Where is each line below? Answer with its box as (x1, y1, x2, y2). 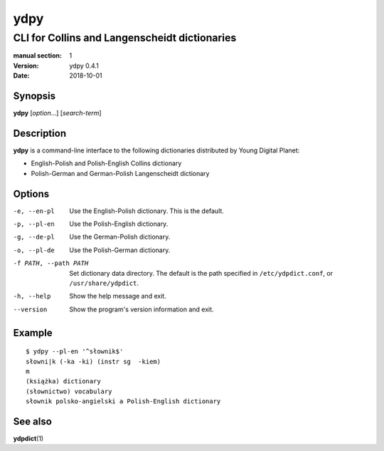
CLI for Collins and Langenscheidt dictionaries (13, 31, 237, 44)
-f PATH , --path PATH (13, 259, 89, 267)
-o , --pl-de (13, 246, 55, 254)
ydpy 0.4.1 (69, 61, 99, 70)
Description (13, 127, 67, 139)
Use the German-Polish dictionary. (69, 232, 171, 242)
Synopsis (13, 90, 56, 102)
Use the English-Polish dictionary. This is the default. (69, 207, 224, 215)
